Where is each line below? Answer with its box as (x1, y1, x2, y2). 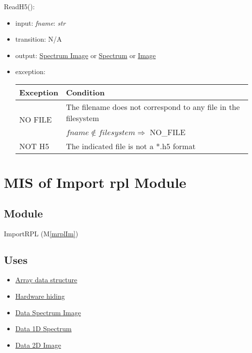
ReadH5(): (4, 1, 35, 11)
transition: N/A (15, 34, 62, 44)
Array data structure (15, 275, 78, 285)
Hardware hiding (15, 291, 65, 301)
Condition (66, 86, 105, 98)
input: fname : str (15, 17, 66, 28)
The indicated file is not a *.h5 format (66, 140, 196, 152)
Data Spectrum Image (15, 307, 81, 317)
